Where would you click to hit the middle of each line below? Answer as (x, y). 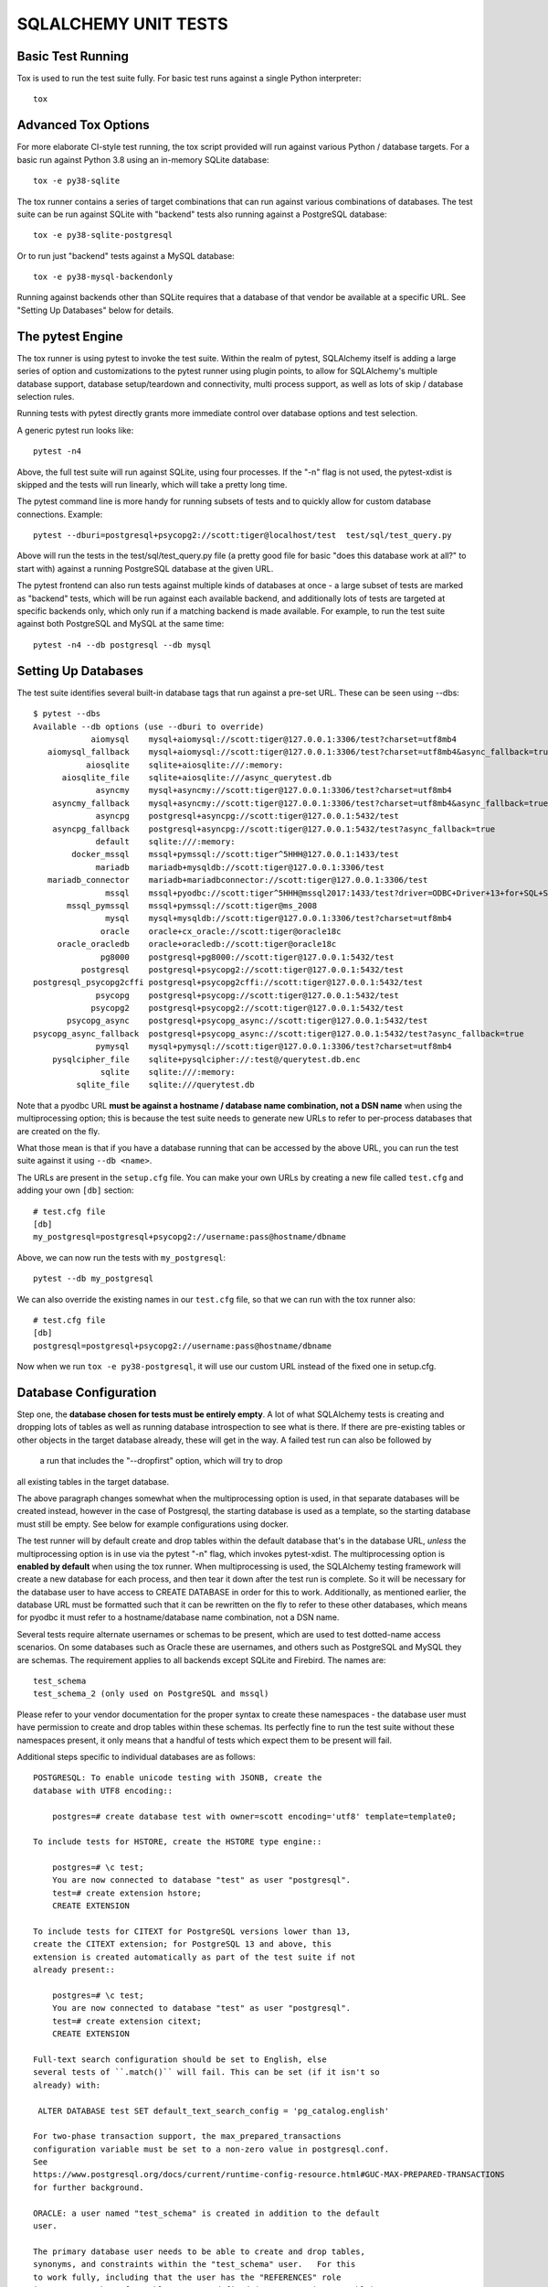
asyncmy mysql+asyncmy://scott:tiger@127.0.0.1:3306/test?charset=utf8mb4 (274, 790)
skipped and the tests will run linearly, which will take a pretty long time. (152, 484)
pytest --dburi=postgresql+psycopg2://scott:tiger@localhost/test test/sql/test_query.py (242, 536)
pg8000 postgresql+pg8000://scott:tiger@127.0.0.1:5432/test (248, 957)
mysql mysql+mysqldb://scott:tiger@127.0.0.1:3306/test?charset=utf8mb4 (279, 918)
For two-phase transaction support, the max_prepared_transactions (187, 2137)
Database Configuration (87, 1392)
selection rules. (46, 396)
